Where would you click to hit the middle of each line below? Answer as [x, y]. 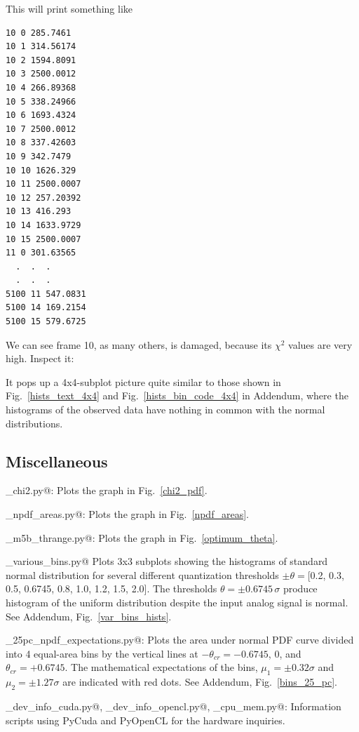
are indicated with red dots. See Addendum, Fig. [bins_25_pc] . [200, 682]
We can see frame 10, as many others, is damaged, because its [139, 344]
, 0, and [285, 653]
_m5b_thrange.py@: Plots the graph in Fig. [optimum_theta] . [142, 537]
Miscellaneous [57, 461]
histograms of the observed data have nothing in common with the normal [165, 410]
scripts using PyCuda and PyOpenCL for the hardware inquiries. [145, 720]
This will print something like [69, 8]
